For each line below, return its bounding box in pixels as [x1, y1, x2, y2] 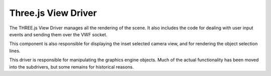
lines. [9, 48, 21, 54]
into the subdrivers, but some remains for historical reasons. [9, 64, 134, 70]
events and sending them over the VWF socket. [9, 31, 107, 37]
